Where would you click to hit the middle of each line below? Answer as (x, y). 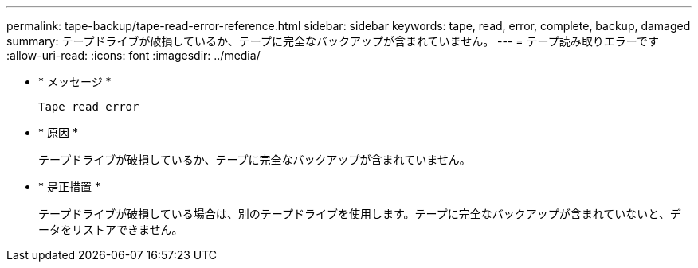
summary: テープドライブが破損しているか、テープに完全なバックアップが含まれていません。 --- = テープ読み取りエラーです (333, 41)
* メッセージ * (75, 82)
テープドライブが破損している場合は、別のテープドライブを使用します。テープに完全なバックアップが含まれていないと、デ (360, 214)
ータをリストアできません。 (111, 229)
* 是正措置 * (69, 186)
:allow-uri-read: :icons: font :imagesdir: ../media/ (133, 55)
